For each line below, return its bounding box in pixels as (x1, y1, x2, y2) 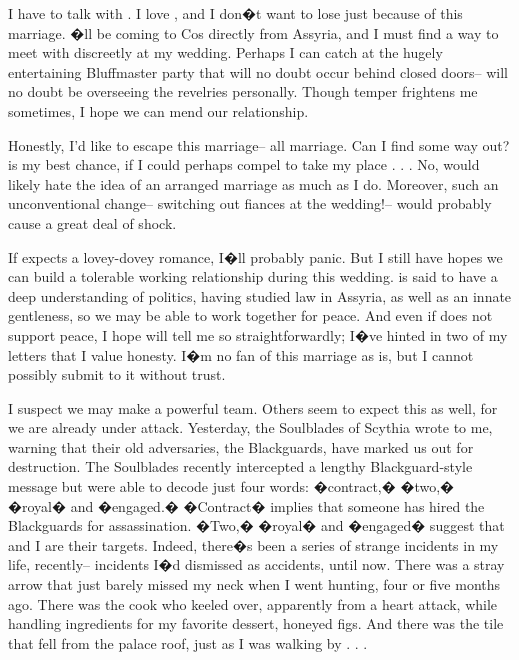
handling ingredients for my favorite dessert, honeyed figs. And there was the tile (8, 613, 504, 634)
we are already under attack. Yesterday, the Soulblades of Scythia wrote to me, (8, 417, 493, 438)
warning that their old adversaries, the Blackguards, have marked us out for (8, 436, 474, 457)
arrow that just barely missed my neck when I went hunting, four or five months (8, 574, 501, 595)
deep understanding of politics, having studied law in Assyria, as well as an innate (8, 285, 512, 306)
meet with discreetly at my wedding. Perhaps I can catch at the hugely (8, 42, 443, 63)
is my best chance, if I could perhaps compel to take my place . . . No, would (8, 154, 480, 175)
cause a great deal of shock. (8, 212, 177, 233)
